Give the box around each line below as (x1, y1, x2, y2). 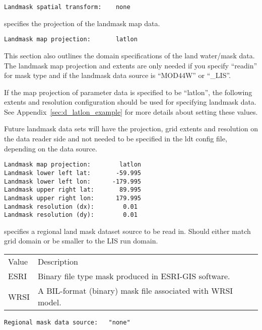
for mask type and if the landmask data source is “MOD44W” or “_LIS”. (4, 70, 231, 80)
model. (37, 296, 61, 308)
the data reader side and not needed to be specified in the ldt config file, (4, 133, 227, 144)
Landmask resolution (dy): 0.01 (4, 211, 138, 219)
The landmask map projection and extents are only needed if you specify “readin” (4, 60, 257, 70)
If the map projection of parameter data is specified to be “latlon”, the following (4, 87, 252, 97)
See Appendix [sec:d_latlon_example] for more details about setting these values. (4, 106, 258, 117)
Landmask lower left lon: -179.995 (4, 178, 142, 185)
